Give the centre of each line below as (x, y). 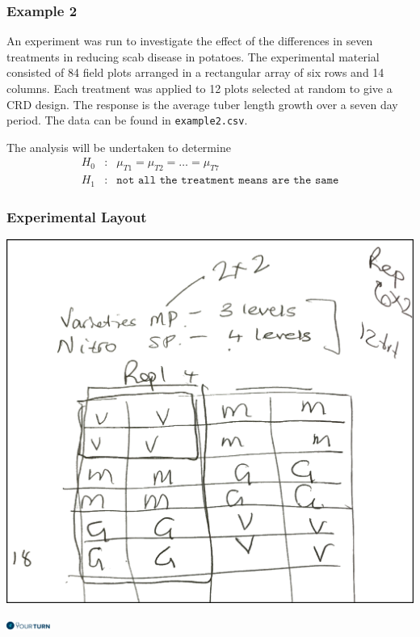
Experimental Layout (77, 216)
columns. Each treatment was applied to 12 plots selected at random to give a (199, 88)
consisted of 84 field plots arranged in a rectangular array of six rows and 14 (195, 72)
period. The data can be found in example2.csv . (127, 120)
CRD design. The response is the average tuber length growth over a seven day (202, 104)
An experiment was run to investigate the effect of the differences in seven (190, 41)
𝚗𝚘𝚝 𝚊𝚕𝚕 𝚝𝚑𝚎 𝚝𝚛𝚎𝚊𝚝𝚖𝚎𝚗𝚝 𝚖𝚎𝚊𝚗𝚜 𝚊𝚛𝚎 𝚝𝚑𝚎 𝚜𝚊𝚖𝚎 (228, 181)
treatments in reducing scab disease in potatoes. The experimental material (193, 56)
